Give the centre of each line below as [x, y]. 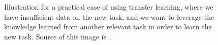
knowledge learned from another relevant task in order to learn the [108, 27]
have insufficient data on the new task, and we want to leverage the [109, 16]
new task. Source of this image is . [58, 36]
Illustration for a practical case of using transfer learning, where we [109, 7]
